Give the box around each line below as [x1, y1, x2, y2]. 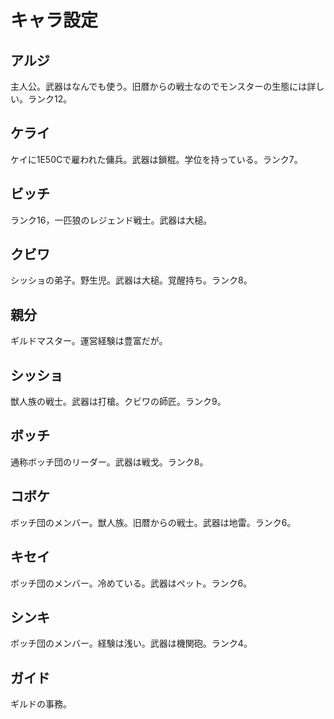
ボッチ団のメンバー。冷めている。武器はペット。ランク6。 [10, 577, 253, 589]
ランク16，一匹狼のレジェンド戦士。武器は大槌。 [10, 214, 213, 226]
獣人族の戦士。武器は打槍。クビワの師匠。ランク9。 [10, 396, 227, 408]
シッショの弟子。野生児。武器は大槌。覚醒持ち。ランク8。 [10, 274, 253, 286]
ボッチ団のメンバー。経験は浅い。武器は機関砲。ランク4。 [10, 637, 253, 650]
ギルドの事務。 [10, 698, 72, 710]
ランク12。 [27, 93, 73, 105]
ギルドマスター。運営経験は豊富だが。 [10, 335, 168, 347]
